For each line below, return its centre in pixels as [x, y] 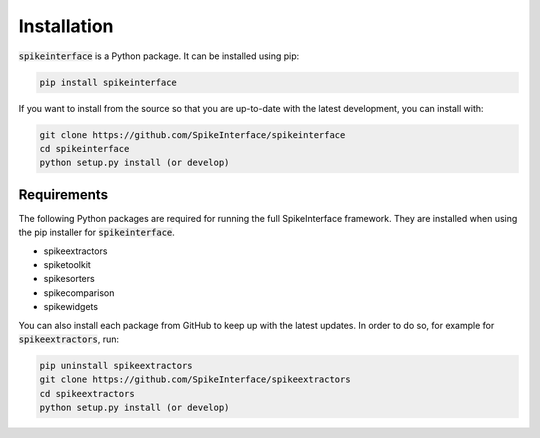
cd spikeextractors [87, 393]
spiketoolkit [67, 264]
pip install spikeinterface [108, 82]
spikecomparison [79, 292]
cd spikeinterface [84, 148]
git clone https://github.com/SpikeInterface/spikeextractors [195, 379]
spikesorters [69, 279]
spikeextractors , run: [69, 339]
